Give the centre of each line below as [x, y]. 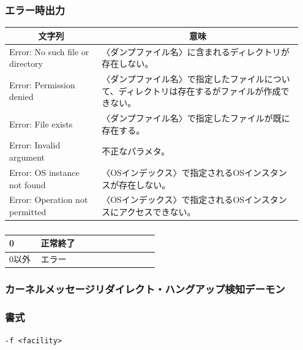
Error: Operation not [49, 200]
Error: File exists [41, 124]
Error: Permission [42, 84]
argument [27, 157]
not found [28, 184]
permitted [28, 211]
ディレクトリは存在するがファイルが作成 [200, 90]
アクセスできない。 [157, 211]
